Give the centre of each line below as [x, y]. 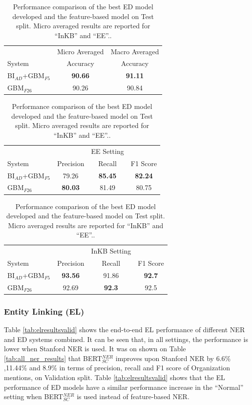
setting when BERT [34, 396]
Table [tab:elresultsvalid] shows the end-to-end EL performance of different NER [125, 329]
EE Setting [107, 151]
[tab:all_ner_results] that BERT [53, 358]
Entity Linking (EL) [44, 311]
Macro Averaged [135, 51]
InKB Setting [111, 251]
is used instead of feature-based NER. [133, 396]
